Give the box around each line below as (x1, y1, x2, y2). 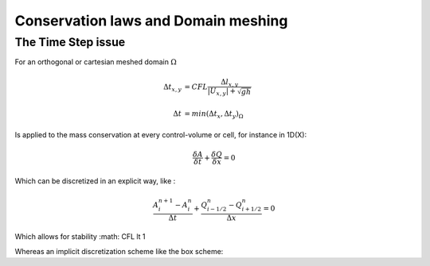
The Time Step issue (14, 35, 126, 49)
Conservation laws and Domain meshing (14, 12, 288, 29)
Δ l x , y (220, 77, 239, 88)
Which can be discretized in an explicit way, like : (14, 175, 176, 186)
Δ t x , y (163, 82, 182, 93)
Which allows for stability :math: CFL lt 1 (14, 232, 147, 241)
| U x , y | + (207, 87, 236, 98)
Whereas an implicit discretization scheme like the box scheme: (14, 246, 224, 256)
